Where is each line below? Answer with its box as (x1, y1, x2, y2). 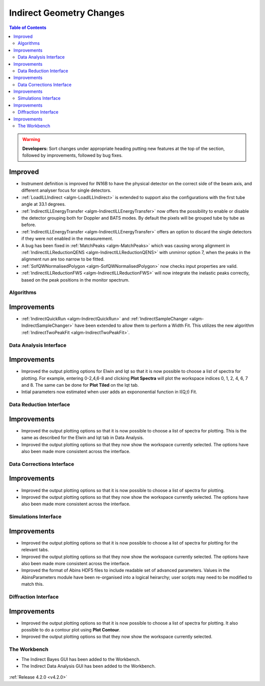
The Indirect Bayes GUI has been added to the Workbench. (21, 656, 141, 662)
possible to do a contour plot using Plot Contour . (21, 627, 120, 633)
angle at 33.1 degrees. (21, 201, 66, 207)
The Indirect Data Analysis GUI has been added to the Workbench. (21, 663, 156, 669)
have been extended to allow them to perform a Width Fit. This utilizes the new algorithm (74, 322, 254, 329)
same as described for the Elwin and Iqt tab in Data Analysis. (21, 435, 144, 441)
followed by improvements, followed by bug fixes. (22, 152, 123, 158)
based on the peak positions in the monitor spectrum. (21, 277, 130, 283)
